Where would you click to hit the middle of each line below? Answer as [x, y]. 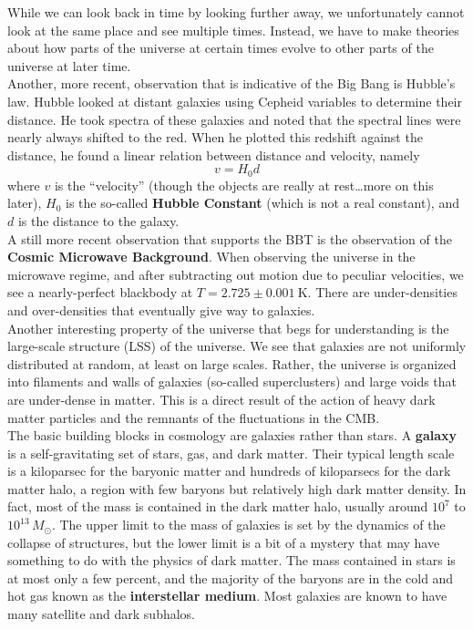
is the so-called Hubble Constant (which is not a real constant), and [262, 203]
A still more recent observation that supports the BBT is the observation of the [230, 238]
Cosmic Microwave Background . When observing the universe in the [211, 257]
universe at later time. [69, 65]
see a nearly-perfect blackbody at [100, 292]
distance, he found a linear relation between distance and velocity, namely [214, 155]
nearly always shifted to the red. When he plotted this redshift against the [215, 137]
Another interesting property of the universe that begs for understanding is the [228, 328]
